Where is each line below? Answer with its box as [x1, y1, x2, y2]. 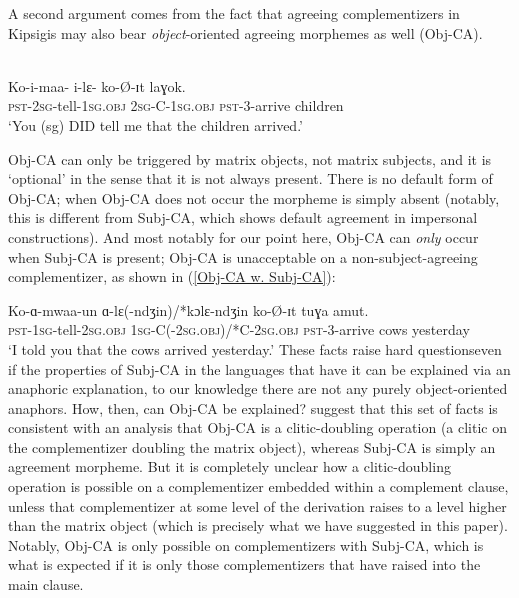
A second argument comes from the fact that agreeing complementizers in [8, 3, 460, 23]
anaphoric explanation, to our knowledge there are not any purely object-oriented [8, 378, 508, 399]
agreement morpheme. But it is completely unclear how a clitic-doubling [8, 456, 451, 477]
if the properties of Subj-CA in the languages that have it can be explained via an [8, 358, 511, 379]
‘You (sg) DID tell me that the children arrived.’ [8, 114, 303, 135]
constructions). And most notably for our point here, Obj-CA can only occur [8, 226, 479, 247]
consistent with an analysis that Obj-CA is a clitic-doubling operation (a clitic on [8, 417, 507, 438]
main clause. [8, 574, 84, 595]
